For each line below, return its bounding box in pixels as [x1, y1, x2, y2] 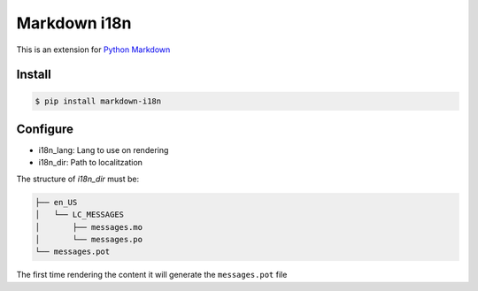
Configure [16, 121, 74, 136]
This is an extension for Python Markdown [16, 44, 171, 55]
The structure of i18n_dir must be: [16, 173, 140, 184]
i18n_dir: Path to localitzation [38, 157, 143, 168]
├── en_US [35, 197, 78, 207]
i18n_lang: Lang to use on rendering [38, 145, 169, 156]
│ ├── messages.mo [35, 222, 143, 232]
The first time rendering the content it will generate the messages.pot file [16, 270, 288, 280]
